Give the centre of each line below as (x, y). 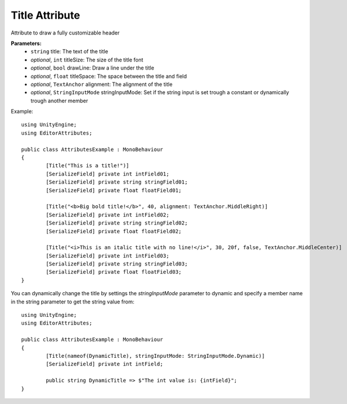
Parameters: (26, 43)
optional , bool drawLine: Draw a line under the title (92, 68)
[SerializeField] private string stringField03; (117, 264)
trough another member (59, 101)
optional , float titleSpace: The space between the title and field (109, 76)
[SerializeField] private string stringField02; (117, 223)
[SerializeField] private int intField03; (108, 255)
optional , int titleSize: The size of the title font (87, 60)
